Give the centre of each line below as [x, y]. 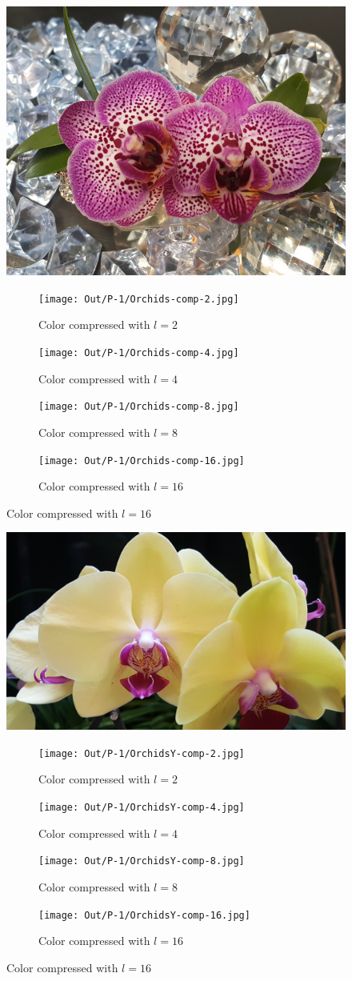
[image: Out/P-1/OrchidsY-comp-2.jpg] [142, 753]
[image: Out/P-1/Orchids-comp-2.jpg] [139, 299]
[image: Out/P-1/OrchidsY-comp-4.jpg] [142, 807]
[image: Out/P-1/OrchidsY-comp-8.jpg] [142, 861]
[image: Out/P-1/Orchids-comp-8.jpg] [139, 407]
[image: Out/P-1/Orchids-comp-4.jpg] [139, 353]
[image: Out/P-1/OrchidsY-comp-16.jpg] [144, 915]
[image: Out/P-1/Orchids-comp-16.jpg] [142, 460]
